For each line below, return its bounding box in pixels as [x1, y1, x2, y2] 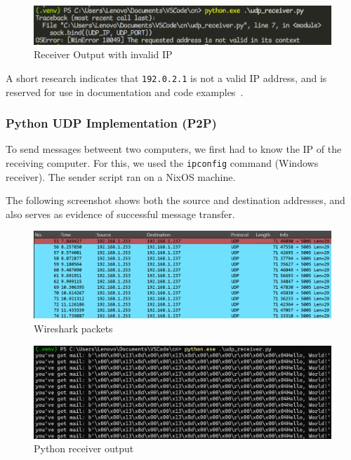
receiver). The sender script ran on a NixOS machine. [6, 169, 236, 184]
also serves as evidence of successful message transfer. [6, 206, 235, 221]
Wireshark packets [34, 321, 113, 335]
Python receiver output [34, 441, 134, 456]
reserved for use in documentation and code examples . [6, 84, 244, 99]
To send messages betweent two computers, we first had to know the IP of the [6, 142, 342, 156]
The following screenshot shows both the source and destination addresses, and [6, 193, 345, 208]
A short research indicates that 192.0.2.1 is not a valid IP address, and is [6, 70, 327, 85]
